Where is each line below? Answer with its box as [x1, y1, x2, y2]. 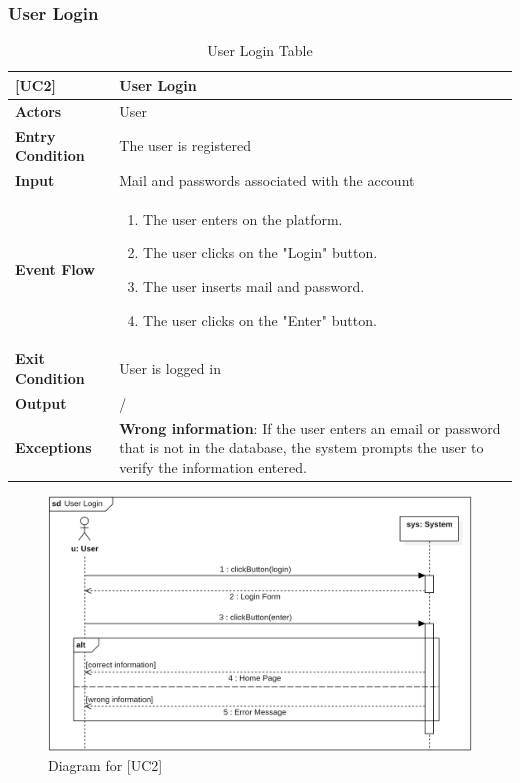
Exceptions [15, 437, 92, 458]
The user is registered [119, 135, 252, 156]
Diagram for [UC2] [48, 754, 163, 775]
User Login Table [207, 40, 313, 61]
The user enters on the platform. [143, 208, 343, 229]
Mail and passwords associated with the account [119, 169, 415, 190]
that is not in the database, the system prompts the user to [119, 437, 484, 458]
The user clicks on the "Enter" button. [143, 309, 377, 330]
